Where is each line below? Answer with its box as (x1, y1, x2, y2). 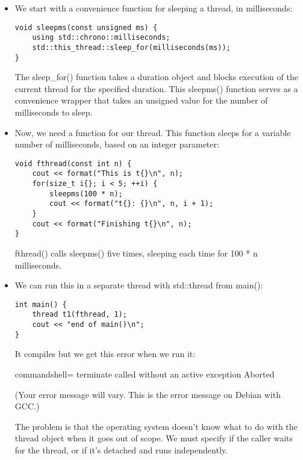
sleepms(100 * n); (49, 189, 123, 198)
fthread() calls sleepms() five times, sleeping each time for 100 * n (14, 247, 258, 260)
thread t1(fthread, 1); (32, 310, 127, 319)
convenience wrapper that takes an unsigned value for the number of (14, 94, 268, 107)
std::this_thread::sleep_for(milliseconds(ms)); (32, 43, 231, 52)
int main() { (14, 300, 67, 309)
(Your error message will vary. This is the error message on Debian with (14, 388, 281, 400)
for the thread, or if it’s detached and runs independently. (14, 444, 228, 456)
